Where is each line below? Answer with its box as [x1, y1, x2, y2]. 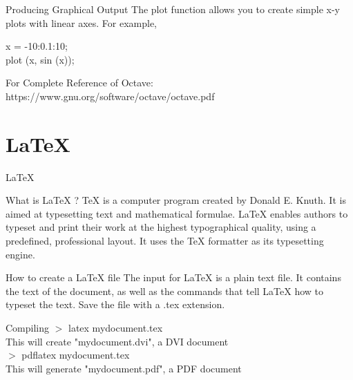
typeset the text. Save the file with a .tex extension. [6, 297, 225, 312]
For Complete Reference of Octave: [6, 75, 153, 90]
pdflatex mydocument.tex [21, 348, 130, 362]
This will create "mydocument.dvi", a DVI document [6, 334, 229, 348]
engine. [6, 247, 35, 261]
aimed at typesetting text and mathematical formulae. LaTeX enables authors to [6, 206, 348, 220]
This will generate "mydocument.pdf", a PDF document [6, 361, 242, 375]
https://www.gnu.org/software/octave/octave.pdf [6, 88, 215, 103]
